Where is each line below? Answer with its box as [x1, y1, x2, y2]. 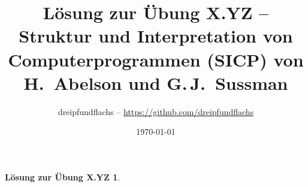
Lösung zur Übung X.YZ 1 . [5, 170, 120, 183]
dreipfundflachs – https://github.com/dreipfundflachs [58, 105, 254, 117]
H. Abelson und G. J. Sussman [23, 70, 288, 95]
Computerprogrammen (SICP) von [8, 47, 304, 71]
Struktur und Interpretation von [19, 23, 293, 48]
